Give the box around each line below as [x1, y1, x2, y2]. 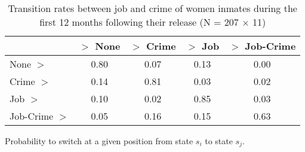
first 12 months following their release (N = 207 [39, 15, 239, 29]
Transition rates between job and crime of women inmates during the [8, 1, 297, 15]
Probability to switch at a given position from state [5, 135, 193, 147]
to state [205, 135, 233, 147]
